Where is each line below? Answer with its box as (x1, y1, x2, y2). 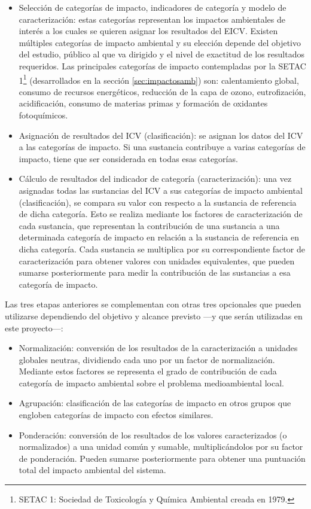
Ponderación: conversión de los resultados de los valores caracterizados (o (19, 428, 287, 441)
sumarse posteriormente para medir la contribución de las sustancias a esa (19, 266, 291, 279)
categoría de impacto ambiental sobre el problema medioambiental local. (19, 376, 284, 389)
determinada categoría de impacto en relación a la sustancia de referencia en (19, 231, 299, 243)
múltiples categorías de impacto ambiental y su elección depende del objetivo (19, 36, 301, 48)
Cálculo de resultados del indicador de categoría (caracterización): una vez (19, 172, 292, 185)
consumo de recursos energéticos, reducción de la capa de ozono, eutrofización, (19, 85, 306, 97)
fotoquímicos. (19, 109, 68, 121)
